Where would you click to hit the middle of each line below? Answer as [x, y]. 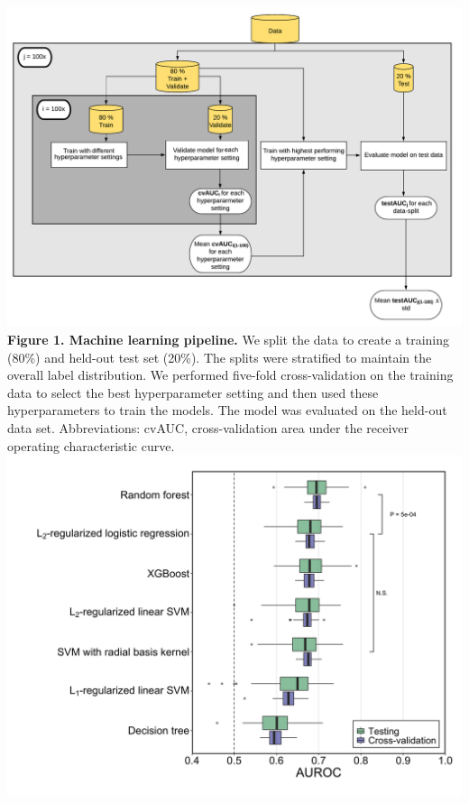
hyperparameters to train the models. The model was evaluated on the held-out [227, 410]
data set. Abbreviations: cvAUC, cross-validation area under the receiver [208, 427]
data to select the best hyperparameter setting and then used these [193, 392]
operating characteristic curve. [91, 445]
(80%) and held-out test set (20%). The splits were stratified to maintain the [220, 357]
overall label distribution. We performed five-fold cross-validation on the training [230, 375]
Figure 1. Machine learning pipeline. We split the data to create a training [229, 339]
